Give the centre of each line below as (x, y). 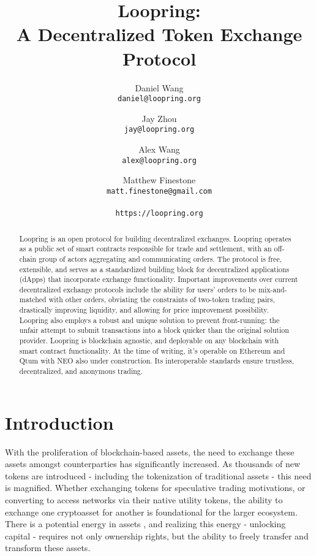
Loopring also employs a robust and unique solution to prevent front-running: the (149, 320)
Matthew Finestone (159, 180)
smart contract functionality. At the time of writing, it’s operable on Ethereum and (152, 350)
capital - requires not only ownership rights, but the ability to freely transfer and (157, 535)
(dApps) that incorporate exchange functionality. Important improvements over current (159, 279)
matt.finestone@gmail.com (159, 191)
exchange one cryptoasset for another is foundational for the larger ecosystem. (151, 512)
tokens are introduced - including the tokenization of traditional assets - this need (158, 475)
